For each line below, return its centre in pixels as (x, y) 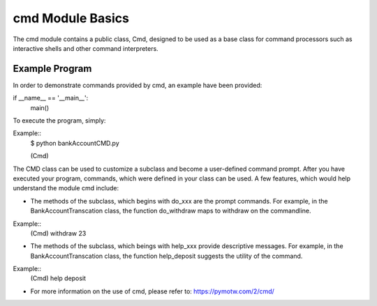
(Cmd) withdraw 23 (58, 233)
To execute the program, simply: (59, 121)
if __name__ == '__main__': (51, 98)
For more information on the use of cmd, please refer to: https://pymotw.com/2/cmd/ (153, 291)
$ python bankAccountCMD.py (75, 143)
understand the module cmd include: (66, 188)
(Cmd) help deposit (58, 278)
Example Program (52, 69)
